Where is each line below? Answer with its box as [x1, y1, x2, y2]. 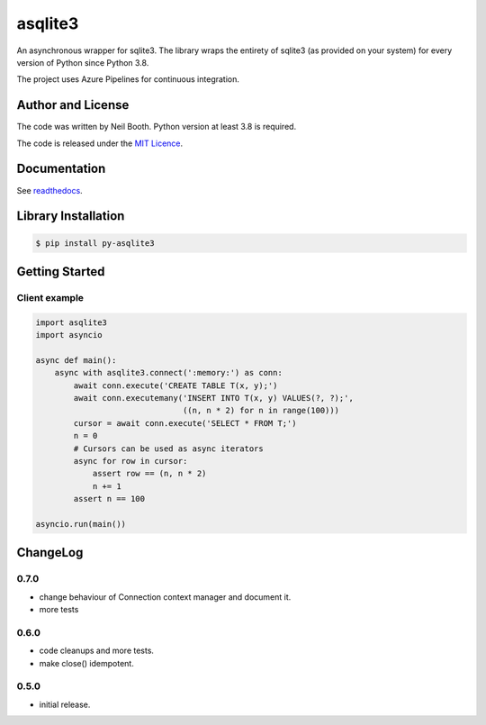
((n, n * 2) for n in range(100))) [182, 405, 340, 416]
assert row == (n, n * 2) [92, 468, 207, 479]
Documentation [16, 161, 106, 177]
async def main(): [35, 355, 117, 365]
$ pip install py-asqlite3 [35, 238, 155, 248]
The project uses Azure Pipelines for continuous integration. [16, 74, 240, 85]
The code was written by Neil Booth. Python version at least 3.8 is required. [16, 122, 297, 132]
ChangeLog [16, 545, 84, 560]
